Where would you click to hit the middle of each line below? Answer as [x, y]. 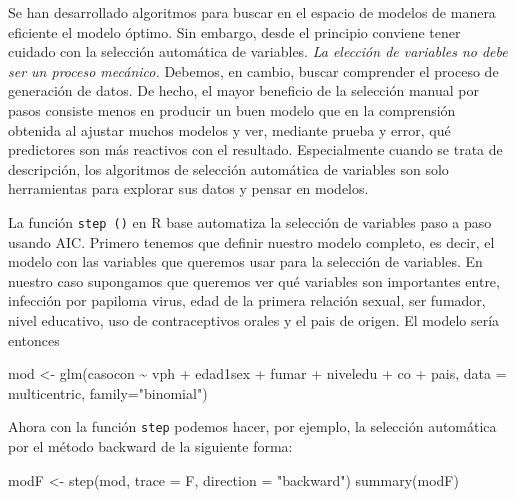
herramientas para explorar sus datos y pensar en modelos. [188, 188]
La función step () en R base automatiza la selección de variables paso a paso [250, 221]
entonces [34, 339]
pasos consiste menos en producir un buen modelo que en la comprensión [232, 109]
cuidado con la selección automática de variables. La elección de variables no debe [258, 51]
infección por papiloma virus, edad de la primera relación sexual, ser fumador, [247, 300]
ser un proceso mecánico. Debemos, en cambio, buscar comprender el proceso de [253, 70]
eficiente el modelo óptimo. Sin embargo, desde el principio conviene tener [234, 31]
